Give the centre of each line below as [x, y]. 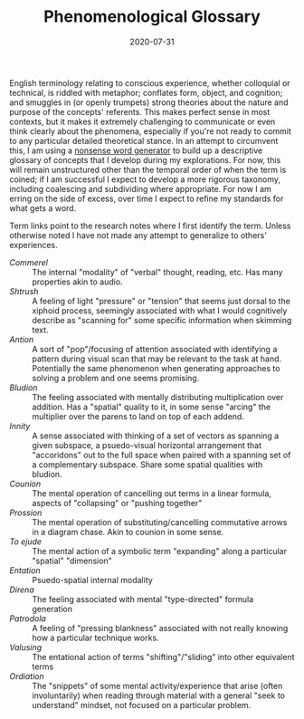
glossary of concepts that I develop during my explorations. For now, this [145, 159]
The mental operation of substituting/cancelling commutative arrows [160, 522]
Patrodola [28, 618]
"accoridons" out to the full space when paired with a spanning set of [161, 455]
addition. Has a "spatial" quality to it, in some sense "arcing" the [152, 407]
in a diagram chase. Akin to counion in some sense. [128, 532]
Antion [22, 339]
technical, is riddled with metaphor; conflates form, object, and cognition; [146, 92]
